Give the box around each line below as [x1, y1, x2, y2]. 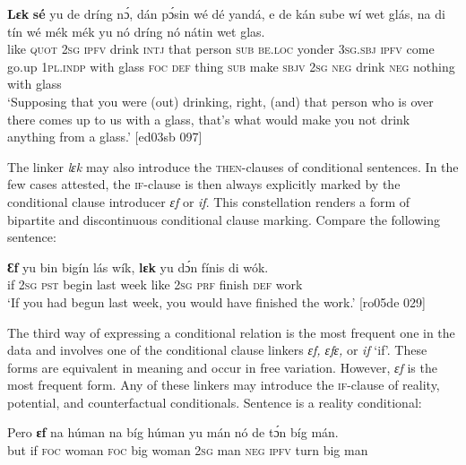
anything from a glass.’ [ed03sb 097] [7, 127, 203, 146]
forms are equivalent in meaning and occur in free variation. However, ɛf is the [7, 357, 437, 376]
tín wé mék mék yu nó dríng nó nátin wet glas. [7, 22, 265, 40]
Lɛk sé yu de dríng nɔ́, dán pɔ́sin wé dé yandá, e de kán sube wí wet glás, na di [7, 4, 445, 22]
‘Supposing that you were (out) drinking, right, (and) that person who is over [7, 91, 434, 110]
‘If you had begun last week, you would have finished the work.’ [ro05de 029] [7, 292, 426, 311]
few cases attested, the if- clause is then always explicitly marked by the [7, 175, 401, 194]
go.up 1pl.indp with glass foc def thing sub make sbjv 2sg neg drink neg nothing [7, 56, 455, 75]
